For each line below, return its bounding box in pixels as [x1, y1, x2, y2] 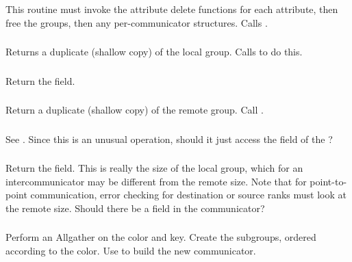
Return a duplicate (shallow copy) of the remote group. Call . [5, 103, 264, 117]
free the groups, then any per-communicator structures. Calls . [5, 15, 268, 29]
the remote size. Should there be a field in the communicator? [5, 200, 265, 215]
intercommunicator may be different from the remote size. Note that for [5, 174, 307, 188]
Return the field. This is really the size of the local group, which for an [5, 161, 303, 175]
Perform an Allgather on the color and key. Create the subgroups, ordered [5, 230, 316, 244]
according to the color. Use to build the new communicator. [5, 243, 256, 257]
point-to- [310, 174, 347, 188]
